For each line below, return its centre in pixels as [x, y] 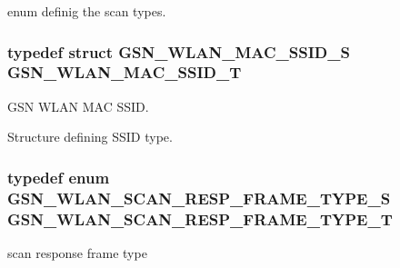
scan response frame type [77, 252]
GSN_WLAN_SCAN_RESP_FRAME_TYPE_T [200, 218]
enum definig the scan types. [87, 11]
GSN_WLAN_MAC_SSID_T [125, 72]
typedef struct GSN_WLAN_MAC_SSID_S [179, 51]
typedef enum [59, 177]
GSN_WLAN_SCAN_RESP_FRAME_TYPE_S [199, 198]
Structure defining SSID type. [90, 137]
